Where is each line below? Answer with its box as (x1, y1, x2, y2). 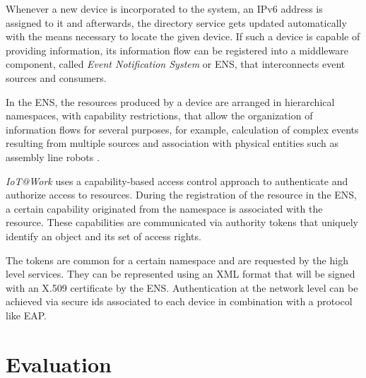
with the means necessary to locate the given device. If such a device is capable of (6, 29, 360, 44)
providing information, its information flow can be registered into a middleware (6, 42, 348, 57)
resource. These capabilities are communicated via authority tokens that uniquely (6, 215, 359, 230)
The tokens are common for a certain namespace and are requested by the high (6, 252, 348, 267)
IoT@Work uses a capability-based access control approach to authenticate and (6, 173, 348, 188)
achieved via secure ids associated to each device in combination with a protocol (6, 294, 353, 309)
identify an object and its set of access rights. (6, 228, 201, 243)
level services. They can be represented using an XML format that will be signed (6, 266, 355, 281)
